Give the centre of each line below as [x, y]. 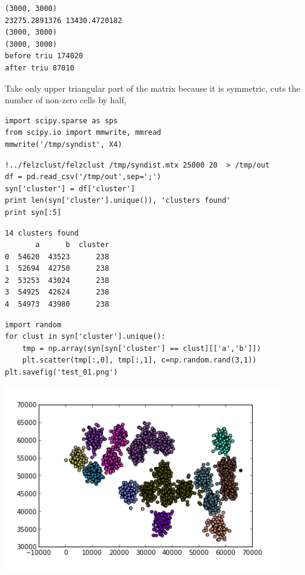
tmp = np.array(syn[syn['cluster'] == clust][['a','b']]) [142, 348]
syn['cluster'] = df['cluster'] [70, 189]
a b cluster [72, 245]
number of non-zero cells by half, [66, 100]
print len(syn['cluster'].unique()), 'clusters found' [118, 201]
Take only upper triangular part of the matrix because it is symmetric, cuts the [153, 88]
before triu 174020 [44, 56]
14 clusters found [42, 233]
